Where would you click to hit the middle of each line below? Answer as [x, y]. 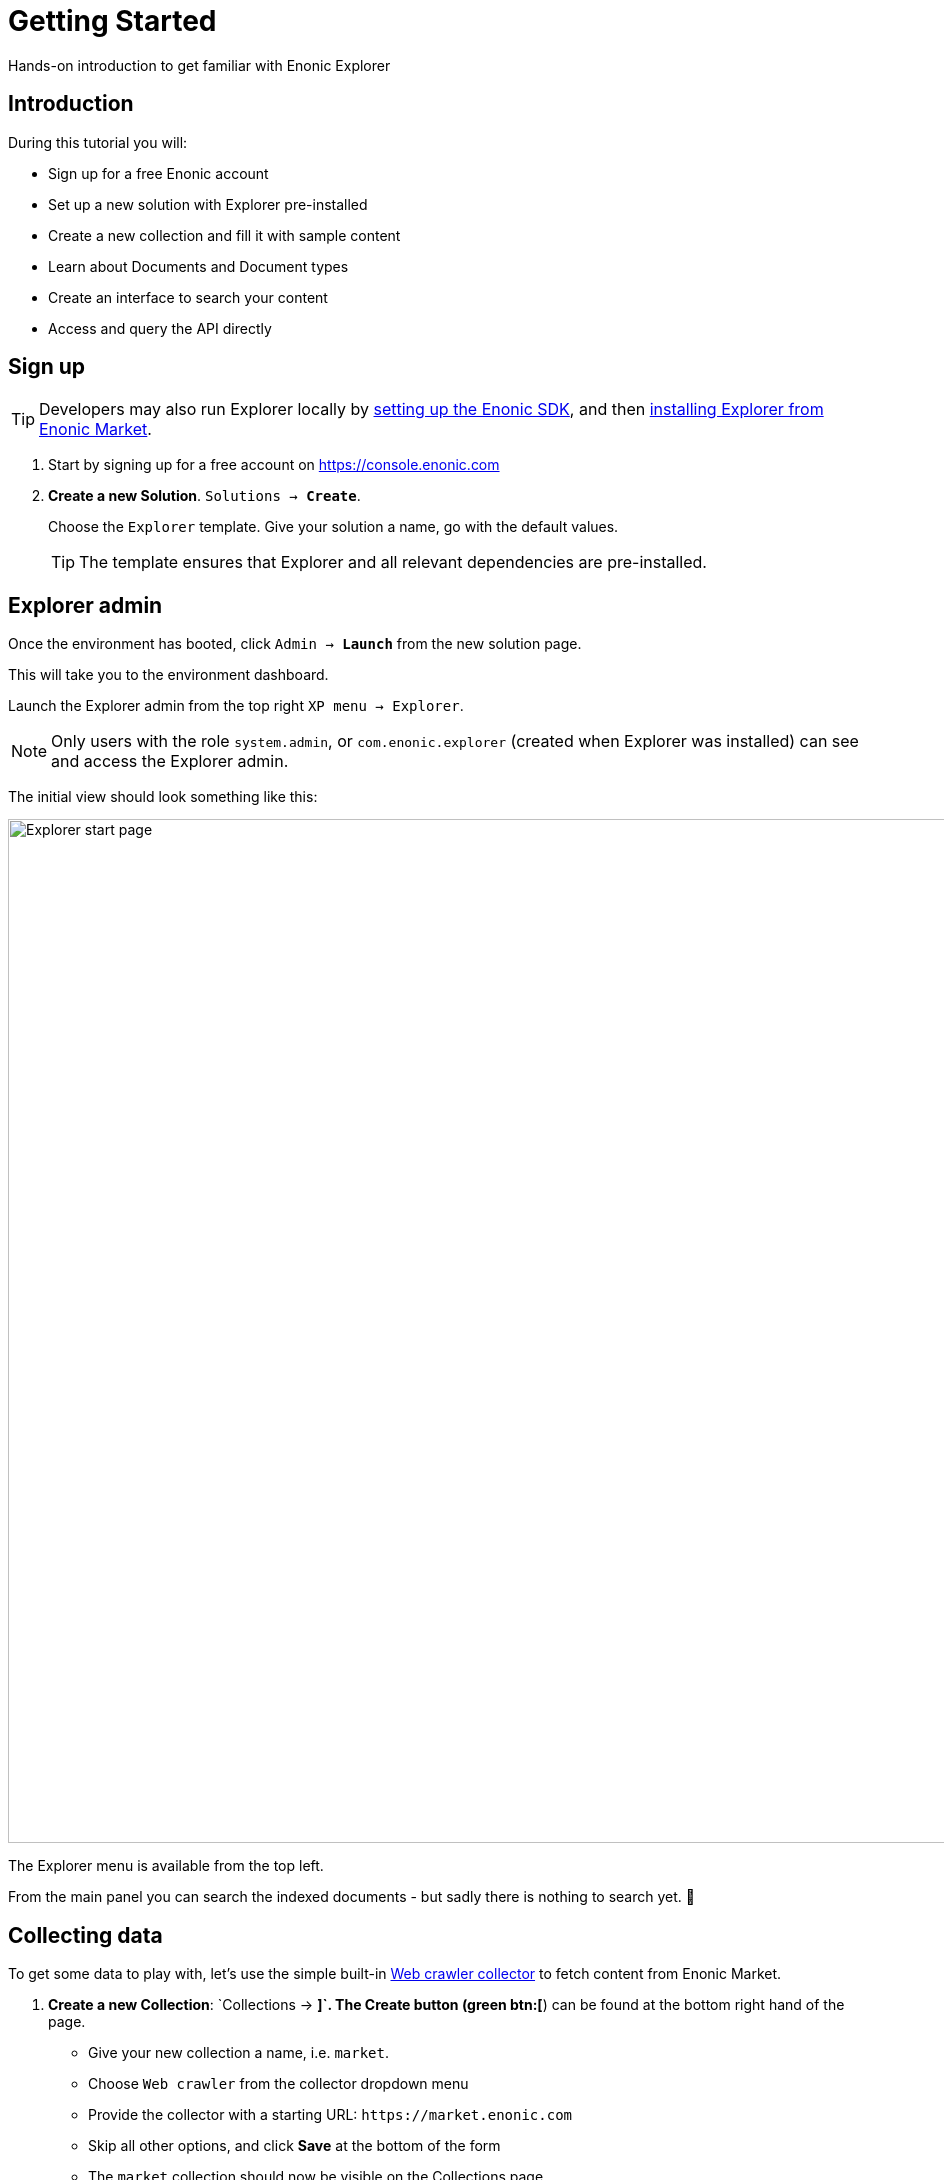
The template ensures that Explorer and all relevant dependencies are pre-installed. [393, 562]
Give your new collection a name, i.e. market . [238, 2053]
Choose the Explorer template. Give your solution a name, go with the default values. [333, 527]
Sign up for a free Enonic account [158, 173]
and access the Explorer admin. [170, 761]
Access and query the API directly [160, 328]
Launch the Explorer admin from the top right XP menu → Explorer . [236, 706]
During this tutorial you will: [98, 142]
